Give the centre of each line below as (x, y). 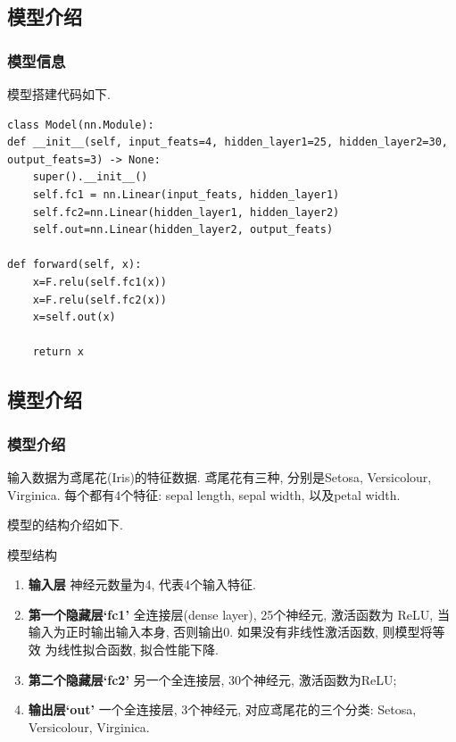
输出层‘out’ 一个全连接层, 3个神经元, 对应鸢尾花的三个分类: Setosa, (222, 709)
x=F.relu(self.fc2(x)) (99, 300)
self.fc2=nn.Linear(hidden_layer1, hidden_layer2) (186, 212)
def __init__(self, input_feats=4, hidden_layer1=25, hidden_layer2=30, (228, 142)
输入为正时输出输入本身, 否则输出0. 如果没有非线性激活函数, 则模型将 (230, 632)
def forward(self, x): (75, 265)
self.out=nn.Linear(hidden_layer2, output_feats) (183, 230)
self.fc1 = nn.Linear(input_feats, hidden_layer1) (186, 194)
